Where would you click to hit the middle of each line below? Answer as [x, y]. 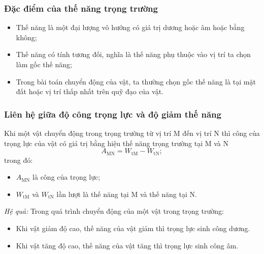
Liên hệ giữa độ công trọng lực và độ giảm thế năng [113, 114]
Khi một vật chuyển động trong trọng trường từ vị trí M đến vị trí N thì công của [132, 133]
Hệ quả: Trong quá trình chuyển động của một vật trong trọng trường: [114, 211]
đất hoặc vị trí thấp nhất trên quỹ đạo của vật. [90, 91]
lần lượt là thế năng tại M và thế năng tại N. [127, 194]
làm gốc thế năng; [44, 64]
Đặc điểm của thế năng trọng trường [81, 8]
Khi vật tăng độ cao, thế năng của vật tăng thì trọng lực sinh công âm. [127, 245]
